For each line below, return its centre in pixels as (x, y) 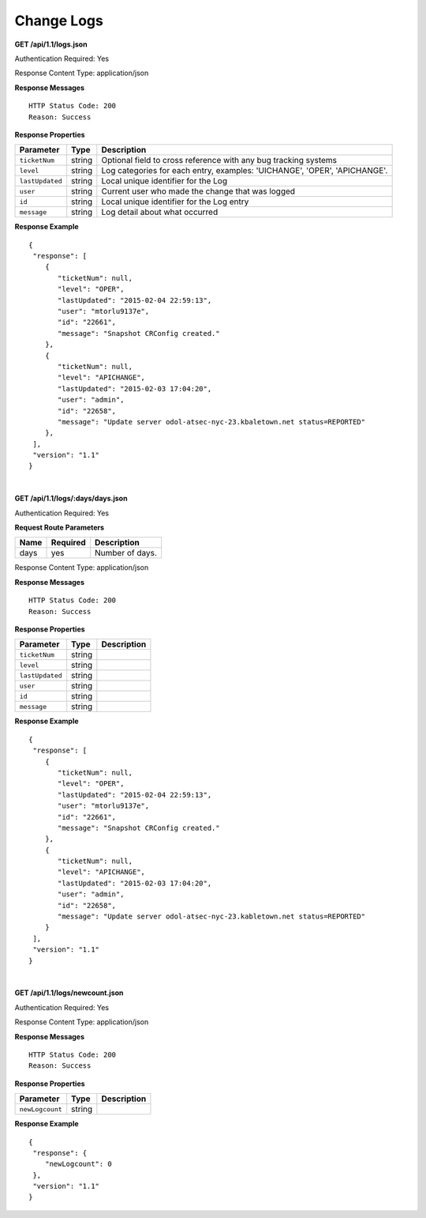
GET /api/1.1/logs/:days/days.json (71, 499)
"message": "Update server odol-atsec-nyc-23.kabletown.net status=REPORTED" (212, 916)
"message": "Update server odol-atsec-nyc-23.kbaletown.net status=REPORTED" (212, 422)
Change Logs (59, 21)
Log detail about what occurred (160, 212)
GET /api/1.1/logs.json (51, 44)
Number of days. (126, 553)
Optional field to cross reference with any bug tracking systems (219, 160)
